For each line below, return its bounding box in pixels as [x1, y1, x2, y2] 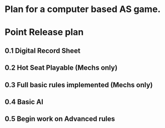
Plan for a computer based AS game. [5, 4, 161, 15]
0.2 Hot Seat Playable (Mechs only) [5, 64, 118, 72]
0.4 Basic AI [5, 97, 44, 106]
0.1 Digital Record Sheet [5, 46, 81, 55]
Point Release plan [5, 27, 84, 38]
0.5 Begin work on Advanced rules [5, 114, 115, 123]
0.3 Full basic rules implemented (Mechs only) [5, 80, 153, 89]
